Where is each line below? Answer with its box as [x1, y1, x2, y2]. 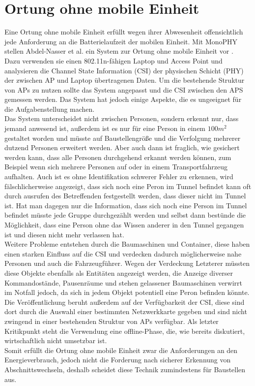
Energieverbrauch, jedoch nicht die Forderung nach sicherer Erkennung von [4, 354, 231, 365]
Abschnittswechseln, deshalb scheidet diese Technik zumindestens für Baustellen [4, 364, 246, 374]
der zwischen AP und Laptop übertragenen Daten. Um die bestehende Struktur [4, 75, 245, 85]
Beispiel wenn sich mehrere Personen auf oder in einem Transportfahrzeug [4, 161, 228, 172]
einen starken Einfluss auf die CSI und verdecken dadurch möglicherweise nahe [4, 248, 242, 258]
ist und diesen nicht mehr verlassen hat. [4, 229, 124, 239]
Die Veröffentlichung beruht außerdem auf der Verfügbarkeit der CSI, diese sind [4, 296, 245, 307]
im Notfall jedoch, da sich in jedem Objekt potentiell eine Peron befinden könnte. [4, 287, 250, 297]
